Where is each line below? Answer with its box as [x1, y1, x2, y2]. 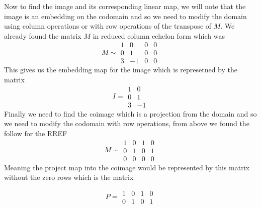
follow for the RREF [4, 128, 67, 138]
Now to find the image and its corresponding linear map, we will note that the [4, 1, 246, 11]
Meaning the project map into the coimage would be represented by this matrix [4, 162, 249, 172]
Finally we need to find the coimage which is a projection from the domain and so [4, 108, 257, 119]
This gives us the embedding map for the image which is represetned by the [4, 64, 238, 75]
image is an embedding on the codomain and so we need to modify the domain [4, 11, 247, 21]
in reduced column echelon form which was [93, 30, 225, 41]
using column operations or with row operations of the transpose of [4, 21, 212, 31]
